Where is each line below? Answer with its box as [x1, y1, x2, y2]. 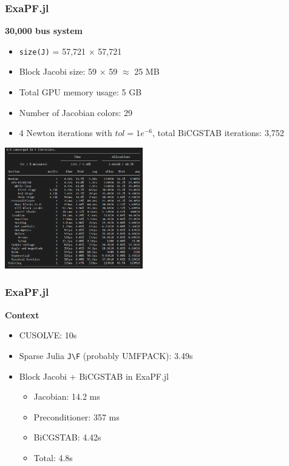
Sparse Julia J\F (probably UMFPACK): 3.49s [19, 349, 193, 361]
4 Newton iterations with [19, 126, 112, 139]
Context [5, 308, 39, 321]
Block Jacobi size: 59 [19, 65, 97, 78]
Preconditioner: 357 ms [33, 410, 120, 423]
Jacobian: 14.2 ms [33, 390, 100, 403]
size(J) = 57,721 [19, 44, 86, 57]
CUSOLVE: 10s [19, 329, 77, 341]
